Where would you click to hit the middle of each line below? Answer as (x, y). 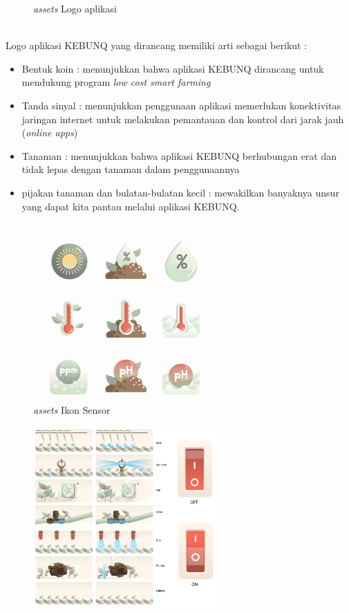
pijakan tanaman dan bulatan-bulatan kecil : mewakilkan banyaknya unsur (180, 192)
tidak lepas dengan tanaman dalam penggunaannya (131, 169)
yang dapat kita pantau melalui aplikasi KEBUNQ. (131, 206)
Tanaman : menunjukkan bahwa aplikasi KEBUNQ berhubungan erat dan (179, 155)
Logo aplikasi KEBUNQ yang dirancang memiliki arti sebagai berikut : (157, 45)
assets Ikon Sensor (72, 410)
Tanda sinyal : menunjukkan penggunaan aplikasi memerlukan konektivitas (181, 105)
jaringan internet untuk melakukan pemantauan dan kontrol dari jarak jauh (183, 119)
